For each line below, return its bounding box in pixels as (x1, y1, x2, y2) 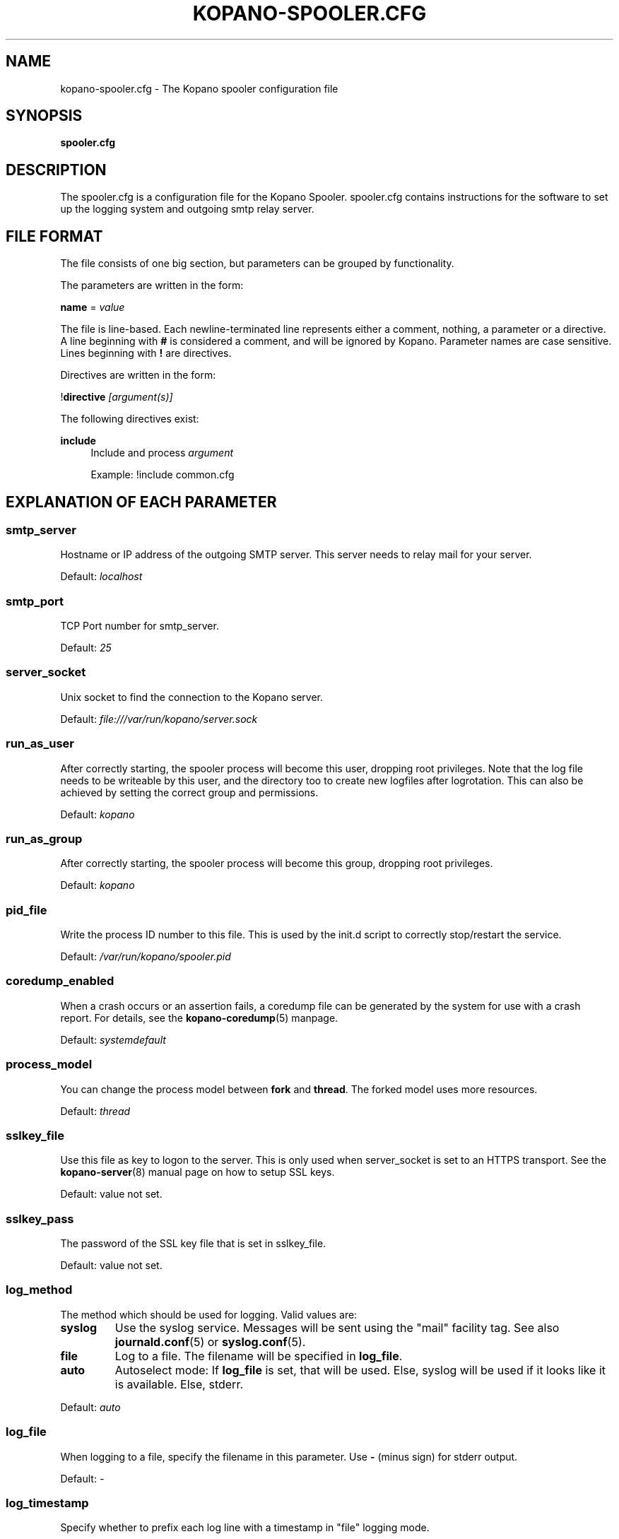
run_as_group (6, 831, 83, 846)
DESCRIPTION (6, 160, 107, 179)
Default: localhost (60, 570, 143, 583)
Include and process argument (90, 447, 234, 459)
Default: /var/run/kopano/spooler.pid (60, 950, 231, 963)
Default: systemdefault (60, 1033, 166, 1046)
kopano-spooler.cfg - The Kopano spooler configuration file (60, 82, 338, 95)
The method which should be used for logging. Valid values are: (60, 1308, 358, 1321)
